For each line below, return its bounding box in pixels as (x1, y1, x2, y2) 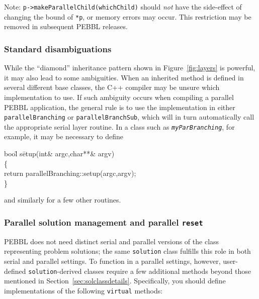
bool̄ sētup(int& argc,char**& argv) (4, 148, 115, 158)
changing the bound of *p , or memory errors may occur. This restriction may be (4, 11, 251, 22)
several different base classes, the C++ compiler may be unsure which (4, 82, 220, 92)
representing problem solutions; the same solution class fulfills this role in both (4, 246, 251, 256)
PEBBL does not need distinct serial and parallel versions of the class (4, 236, 219, 246)
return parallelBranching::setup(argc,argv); (4, 168, 136, 178)
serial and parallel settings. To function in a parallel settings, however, (4, 256, 221, 266)
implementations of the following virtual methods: (4, 285, 163, 295)
